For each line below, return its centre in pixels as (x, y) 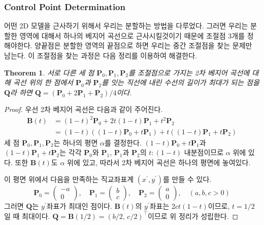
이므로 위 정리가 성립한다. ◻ (193, 216)
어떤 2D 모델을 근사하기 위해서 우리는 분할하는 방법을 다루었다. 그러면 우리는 (126, 26)
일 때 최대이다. (27, 216)
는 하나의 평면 (76, 142)
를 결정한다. (123, 142)
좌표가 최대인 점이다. (79, 206)
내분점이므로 (204, 152)
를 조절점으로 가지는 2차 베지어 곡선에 (189, 72)
